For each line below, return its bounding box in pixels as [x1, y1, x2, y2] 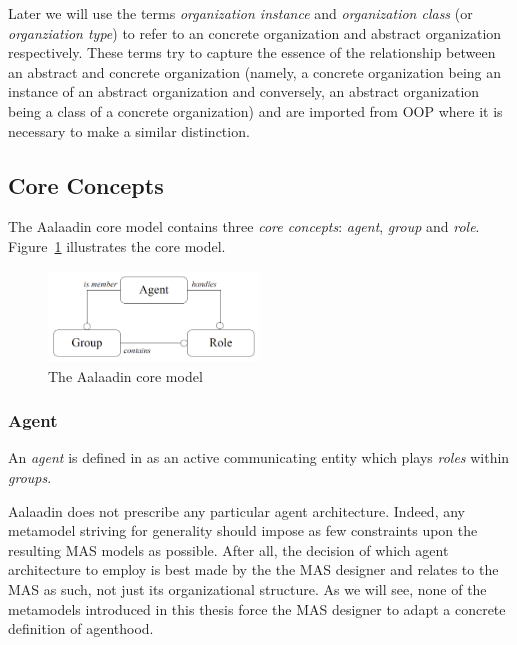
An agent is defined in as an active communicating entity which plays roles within [8, 447, 510, 468]
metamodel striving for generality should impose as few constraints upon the [8, 520, 478, 541]
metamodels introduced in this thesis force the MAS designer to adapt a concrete [8, 598, 506, 619]
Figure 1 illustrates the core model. [8, 235, 226, 256]
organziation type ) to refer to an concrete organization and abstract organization [8, 22, 502, 43]
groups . [8, 467, 52, 488]
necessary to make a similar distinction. [8, 120, 250, 141]
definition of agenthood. [8, 618, 154, 639]
